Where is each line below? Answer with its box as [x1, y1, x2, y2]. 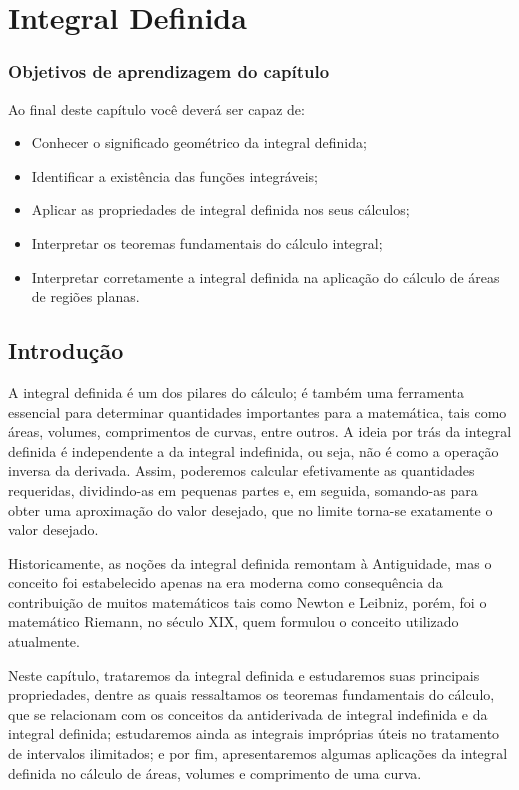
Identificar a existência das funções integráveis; [31, 165, 318, 186]
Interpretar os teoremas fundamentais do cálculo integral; [31, 232, 383, 253]
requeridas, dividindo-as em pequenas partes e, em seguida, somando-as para [8, 479, 478, 500]
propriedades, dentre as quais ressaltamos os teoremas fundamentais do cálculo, [8, 684, 495, 705]
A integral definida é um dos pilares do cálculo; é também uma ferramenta [8, 381, 465, 402]
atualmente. [8, 631, 80, 652]
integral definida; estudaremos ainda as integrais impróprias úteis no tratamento [8, 723, 500, 744]
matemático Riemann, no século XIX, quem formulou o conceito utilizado [8, 611, 459, 632]
